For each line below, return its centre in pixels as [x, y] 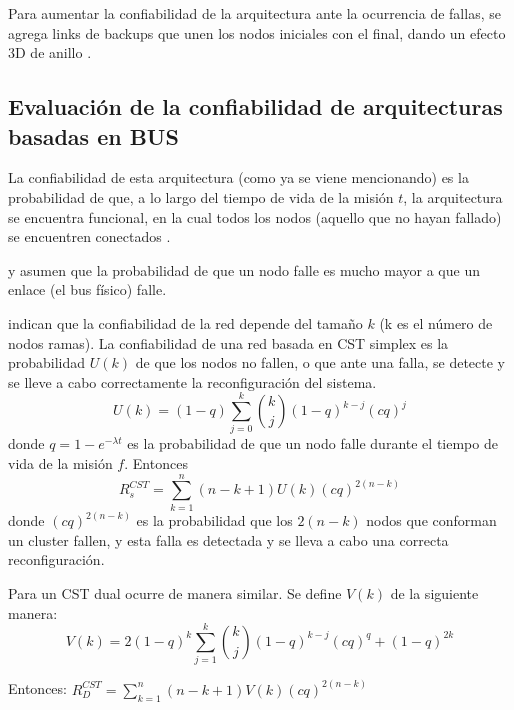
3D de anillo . [50, 52]
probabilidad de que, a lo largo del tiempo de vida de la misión [201, 196]
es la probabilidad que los [214, 520]
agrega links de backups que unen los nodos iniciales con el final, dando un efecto [257, 32]
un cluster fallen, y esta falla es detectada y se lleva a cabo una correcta [228, 539]
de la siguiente [434, 592]
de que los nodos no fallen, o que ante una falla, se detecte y [320, 362]
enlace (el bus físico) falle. [87, 289]
